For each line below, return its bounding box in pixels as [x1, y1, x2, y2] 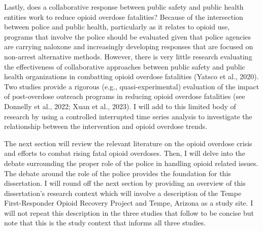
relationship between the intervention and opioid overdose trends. [4, 121, 208, 131]
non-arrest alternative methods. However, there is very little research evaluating [4, 51, 252, 61]
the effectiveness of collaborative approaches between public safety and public [4, 61, 245, 72]
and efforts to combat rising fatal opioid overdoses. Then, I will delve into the [4, 148, 245, 158]
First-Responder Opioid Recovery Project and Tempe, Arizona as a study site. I [4, 197, 253, 208]
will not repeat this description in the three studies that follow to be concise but [4, 207, 254, 218]
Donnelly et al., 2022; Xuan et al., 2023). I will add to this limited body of [4, 101, 236, 111]
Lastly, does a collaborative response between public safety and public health [4, 2, 244, 12]
